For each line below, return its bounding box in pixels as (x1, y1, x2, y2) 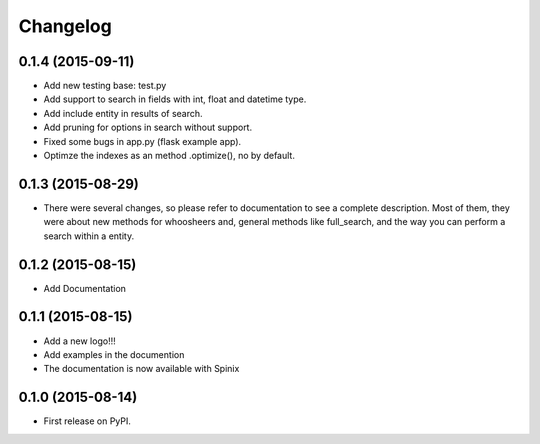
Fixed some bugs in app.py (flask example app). (43, 135, 242, 147)
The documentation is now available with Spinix (43, 363, 240, 375)
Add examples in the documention (43, 348, 185, 360)
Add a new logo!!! (43, 335, 116, 347)
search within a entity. (43, 230, 135, 242)
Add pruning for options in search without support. (43, 121, 253, 134)
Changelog (18, 15, 112, 37)
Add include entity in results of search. (43, 107, 204, 119)
